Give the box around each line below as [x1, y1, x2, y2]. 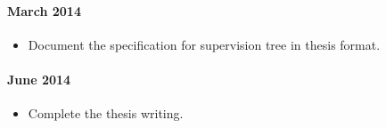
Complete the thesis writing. [28, 104, 184, 123]
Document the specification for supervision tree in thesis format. [28, 35, 381, 53]
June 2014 [7, 69, 71, 88]
